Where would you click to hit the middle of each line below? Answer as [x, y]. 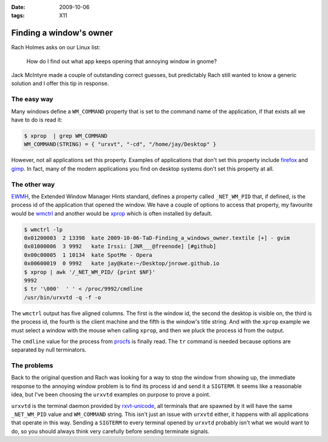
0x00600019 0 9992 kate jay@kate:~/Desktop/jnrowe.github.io [122, 263]
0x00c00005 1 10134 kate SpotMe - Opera [88, 255]
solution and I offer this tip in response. [60, 83]
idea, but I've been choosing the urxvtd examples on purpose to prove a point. [111, 395]
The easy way [32, 99]
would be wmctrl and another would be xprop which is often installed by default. [112, 213]
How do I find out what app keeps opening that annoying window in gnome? [121, 61]
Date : [18, 7]
